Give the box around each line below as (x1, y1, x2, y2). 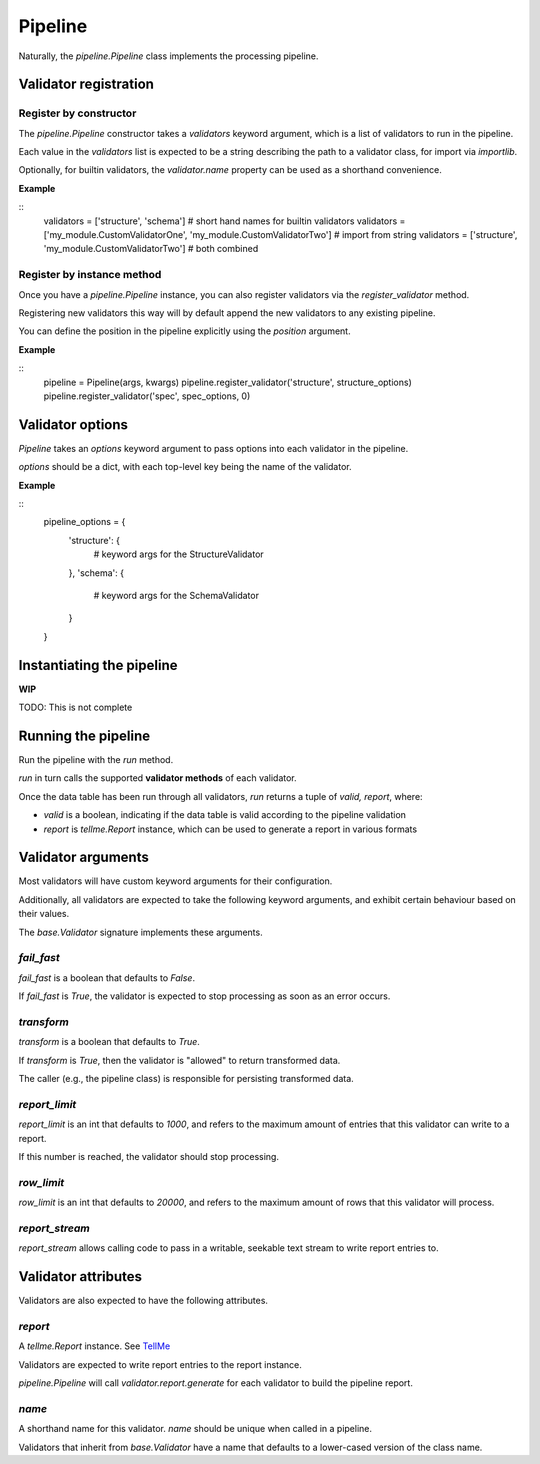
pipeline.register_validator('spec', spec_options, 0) (43, 390, 251, 402)
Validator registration (18, 76, 155, 93)
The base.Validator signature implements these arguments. (18, 926, 264, 938)
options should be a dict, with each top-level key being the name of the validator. (18, 461, 352, 473)
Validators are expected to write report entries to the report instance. (18, 1358, 302, 1370)
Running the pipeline (18, 727, 150, 744)
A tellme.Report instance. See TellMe (18, 1340, 171, 1352)
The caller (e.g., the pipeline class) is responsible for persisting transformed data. (18, 1073, 354, 1085)
